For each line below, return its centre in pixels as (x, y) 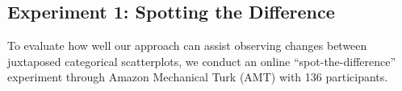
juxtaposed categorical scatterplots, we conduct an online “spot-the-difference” (202, 61)
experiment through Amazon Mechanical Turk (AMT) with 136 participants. (198, 77)
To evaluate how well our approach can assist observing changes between (187, 45)
